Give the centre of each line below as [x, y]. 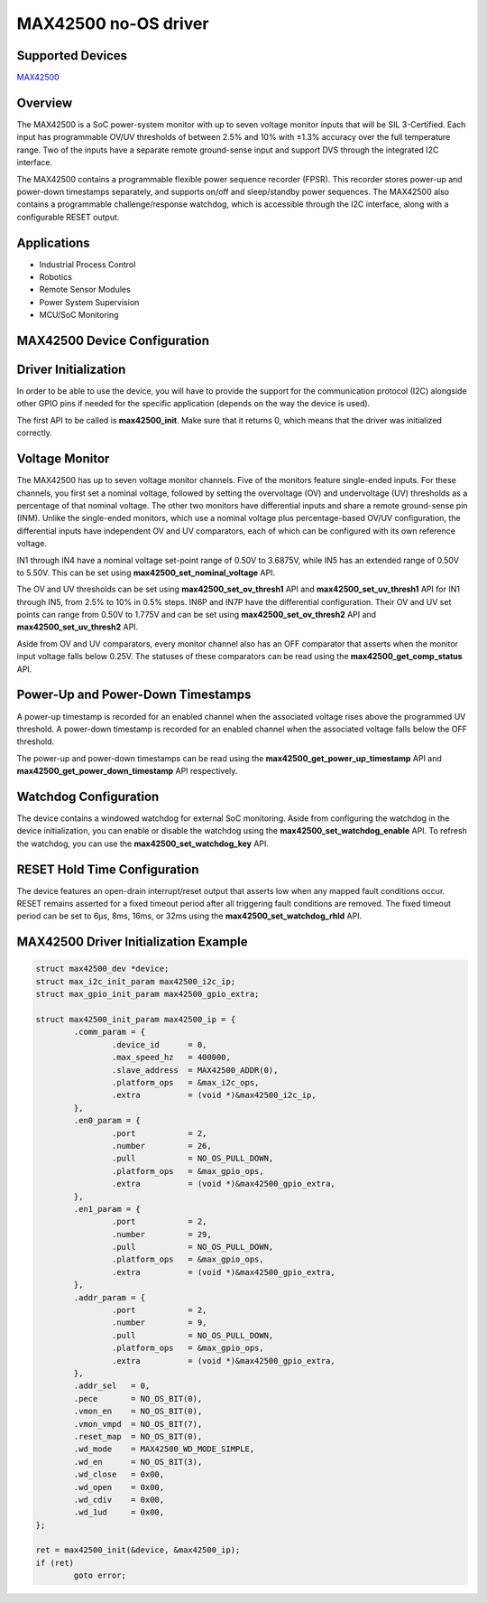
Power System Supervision [89, 302]
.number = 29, [161, 1234]
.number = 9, [159, 1323]
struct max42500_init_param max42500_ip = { [136, 1020]
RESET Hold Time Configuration [108, 869]
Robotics [55, 277]
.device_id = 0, [159, 1044]
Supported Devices [72, 56]
